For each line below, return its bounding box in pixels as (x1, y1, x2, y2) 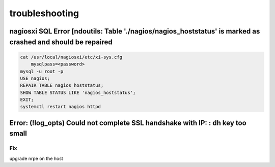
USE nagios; (20, 75, 50, 81)
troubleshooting (9, 8, 79, 19)
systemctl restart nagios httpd (20, 104, 101, 110)
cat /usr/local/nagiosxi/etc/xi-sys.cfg (20, 54, 122, 60)
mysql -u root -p (20, 69, 64, 74)
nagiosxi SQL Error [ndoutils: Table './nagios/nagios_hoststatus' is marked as (9, 27, 260, 36)
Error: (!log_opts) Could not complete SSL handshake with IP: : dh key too (9, 118, 246, 127)
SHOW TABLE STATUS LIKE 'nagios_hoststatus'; (20, 89, 136, 95)
